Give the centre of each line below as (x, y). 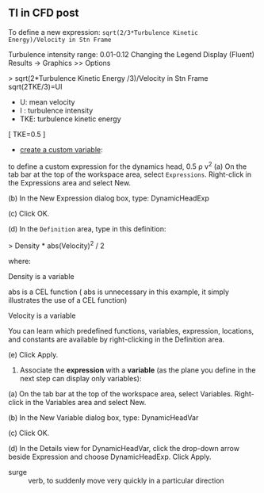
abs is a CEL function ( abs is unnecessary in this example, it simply (119, 292)
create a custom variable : (61, 149)
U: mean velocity (47, 101)
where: (20, 262)
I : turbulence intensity (56, 110)
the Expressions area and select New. (70, 183)
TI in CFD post (44, 13)
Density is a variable (41, 277)
